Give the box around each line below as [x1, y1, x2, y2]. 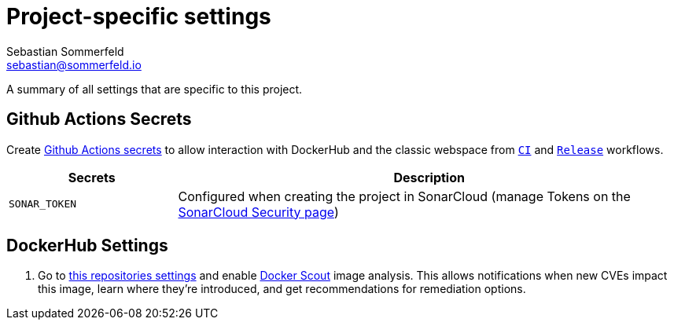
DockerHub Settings [6, 236, 168, 256]
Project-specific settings [6, 3, 271, 30]
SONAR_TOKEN [9, 198, 77, 211]
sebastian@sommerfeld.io [6, 57, 142, 71]
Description [393, 169, 465, 185]
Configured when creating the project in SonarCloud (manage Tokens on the [178, 188, 631, 204]
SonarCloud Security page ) [178, 203, 339, 220]
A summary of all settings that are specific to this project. [6, 82, 303, 96]
